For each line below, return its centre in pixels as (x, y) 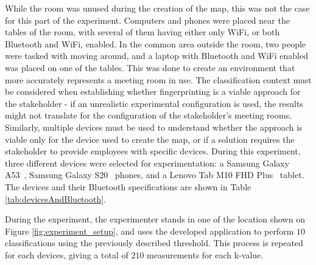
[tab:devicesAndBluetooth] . (55, 198)
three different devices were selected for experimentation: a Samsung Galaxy (147, 163)
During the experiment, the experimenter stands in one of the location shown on (155, 219)
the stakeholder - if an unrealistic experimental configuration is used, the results (154, 103)
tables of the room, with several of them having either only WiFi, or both (142, 32)
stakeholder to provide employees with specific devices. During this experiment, (153, 151)
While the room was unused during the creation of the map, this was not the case (157, 8)
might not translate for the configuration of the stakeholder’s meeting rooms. (149, 115)
